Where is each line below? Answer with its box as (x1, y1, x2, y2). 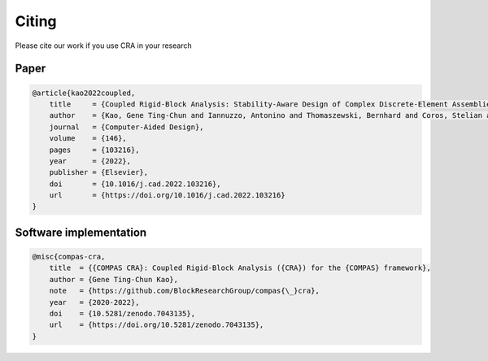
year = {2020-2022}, (49, 298, 140, 307)
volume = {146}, (49, 134, 128, 143)
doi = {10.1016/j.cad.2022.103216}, (49, 179, 221, 189)
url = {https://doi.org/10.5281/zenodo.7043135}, (49, 320, 264, 329)
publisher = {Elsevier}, (49, 167, 149, 177)
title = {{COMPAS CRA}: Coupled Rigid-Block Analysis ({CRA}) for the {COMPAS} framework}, (49, 263, 431, 272)
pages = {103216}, (49, 145, 140, 154)
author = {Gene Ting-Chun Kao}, (49, 275, 179, 284)
